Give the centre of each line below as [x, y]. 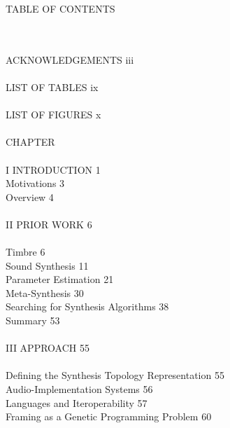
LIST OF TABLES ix [52, 87]
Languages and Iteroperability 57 [77, 402]
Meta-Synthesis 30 [45, 292]
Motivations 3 [35, 183]
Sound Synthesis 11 [47, 265]
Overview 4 [30, 196]
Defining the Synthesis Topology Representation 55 [115, 375]
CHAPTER [30, 142]
